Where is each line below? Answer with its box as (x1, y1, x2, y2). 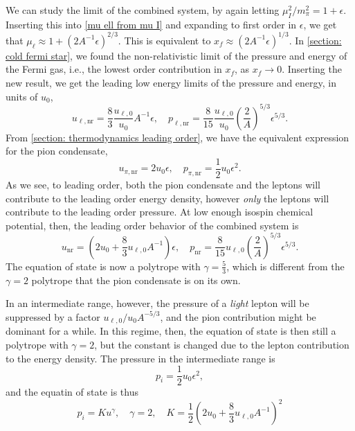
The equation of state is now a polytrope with (6, 258, 201, 273)
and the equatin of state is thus (6, 385, 138, 399)
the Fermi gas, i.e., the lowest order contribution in (6, 62, 222, 76)
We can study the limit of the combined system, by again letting (6, 3, 280, 17)
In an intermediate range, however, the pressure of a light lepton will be (6, 296, 309, 310)
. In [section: (289, 33, 342, 47)
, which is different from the (226, 258, 345, 273)
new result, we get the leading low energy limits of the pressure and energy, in (6, 76, 337, 90)
